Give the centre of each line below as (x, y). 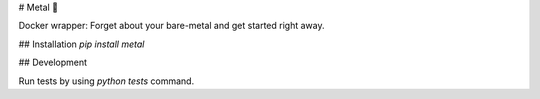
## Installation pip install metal (81, 44)
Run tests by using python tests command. (106, 81)
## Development (53, 62)
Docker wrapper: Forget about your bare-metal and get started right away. (171, 26)
